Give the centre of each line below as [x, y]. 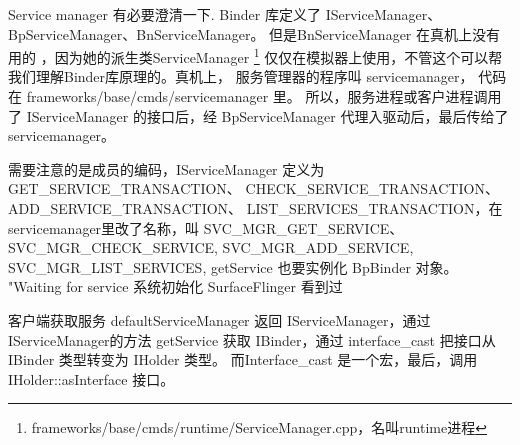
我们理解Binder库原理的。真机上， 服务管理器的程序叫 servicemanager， [241, 76]
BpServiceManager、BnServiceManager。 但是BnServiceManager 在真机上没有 [254, 33]
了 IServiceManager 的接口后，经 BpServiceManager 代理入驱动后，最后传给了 [258, 115]
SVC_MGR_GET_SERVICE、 [303, 227]
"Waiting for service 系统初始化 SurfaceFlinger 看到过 [175, 286]
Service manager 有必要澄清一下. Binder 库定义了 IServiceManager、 [225, 14]
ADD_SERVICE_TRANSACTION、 [125, 208]
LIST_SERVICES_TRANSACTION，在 [374, 208]
